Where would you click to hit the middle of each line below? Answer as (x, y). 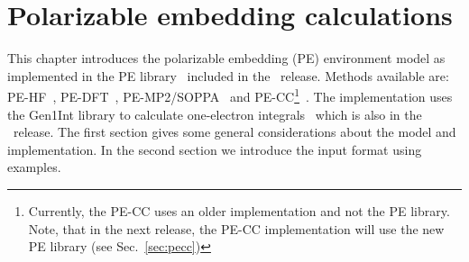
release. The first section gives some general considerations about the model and (234, 132)
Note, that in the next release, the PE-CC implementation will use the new (236, 228)
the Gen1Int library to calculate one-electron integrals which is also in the (215, 114)
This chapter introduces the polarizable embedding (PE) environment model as (226, 58)
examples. (34, 167)
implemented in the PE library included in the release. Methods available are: (228, 75)
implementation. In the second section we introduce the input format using (215, 149)
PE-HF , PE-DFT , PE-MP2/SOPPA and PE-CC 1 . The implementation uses (230, 95)
